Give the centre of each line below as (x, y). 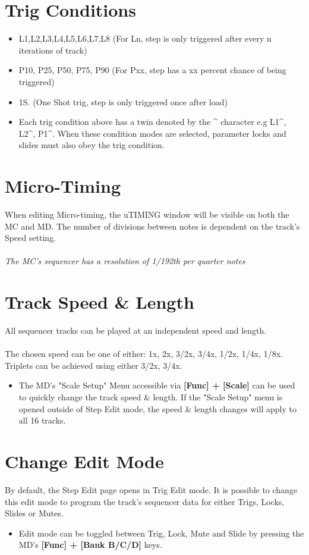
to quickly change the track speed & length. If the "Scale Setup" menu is (151, 397)
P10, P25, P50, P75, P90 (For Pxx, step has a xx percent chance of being (152, 70)
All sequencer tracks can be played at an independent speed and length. (136, 330)
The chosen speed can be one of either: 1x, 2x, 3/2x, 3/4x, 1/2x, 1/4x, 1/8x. (144, 354)
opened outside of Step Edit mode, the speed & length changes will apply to (157, 408)
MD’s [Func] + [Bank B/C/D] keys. (90, 545)
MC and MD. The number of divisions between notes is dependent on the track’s (152, 226)
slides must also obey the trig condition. (92, 145)
